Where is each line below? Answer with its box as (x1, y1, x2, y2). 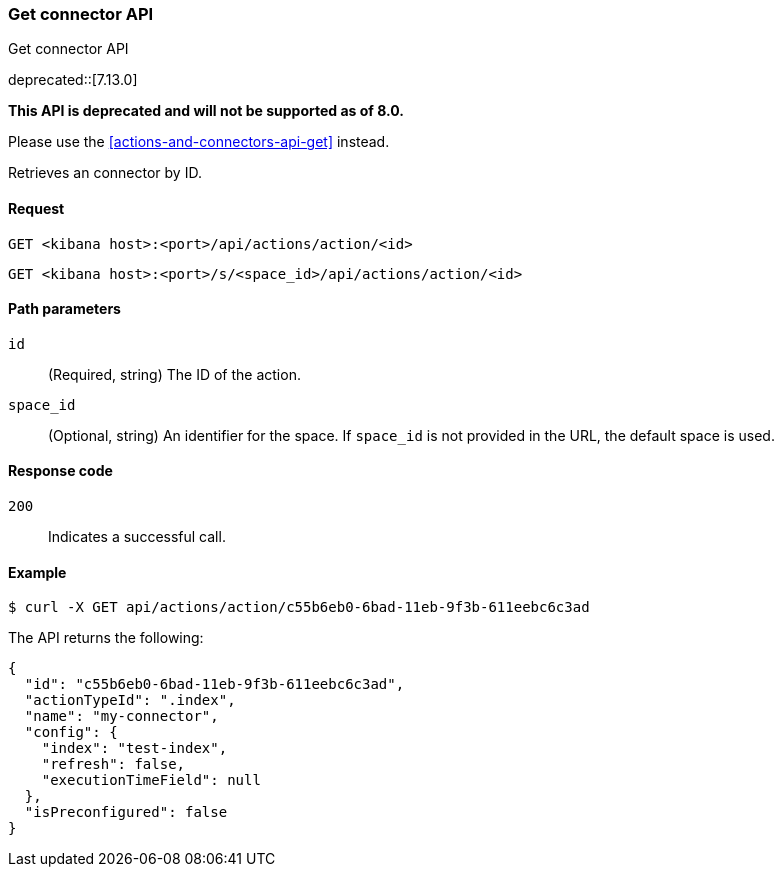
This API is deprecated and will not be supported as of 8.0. (8, 102, 404, 120)
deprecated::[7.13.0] (8, 71, 138, 89)
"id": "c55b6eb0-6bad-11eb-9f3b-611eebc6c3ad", (24, 676, 405, 693)
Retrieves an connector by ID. (8, 164, 202, 182)
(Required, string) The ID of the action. (48, 365, 301, 383)
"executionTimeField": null (41, 772, 261, 789)
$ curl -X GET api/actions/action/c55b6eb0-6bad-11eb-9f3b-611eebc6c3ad (8, 599, 590, 616)
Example (8, 563, 67, 581)
